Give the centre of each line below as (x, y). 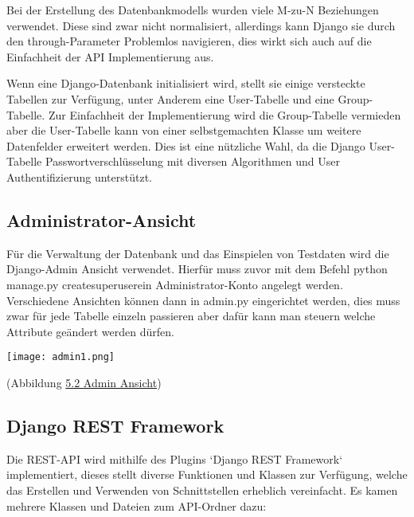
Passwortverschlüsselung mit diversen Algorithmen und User (192, 161)
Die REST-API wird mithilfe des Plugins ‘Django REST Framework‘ (175, 458)
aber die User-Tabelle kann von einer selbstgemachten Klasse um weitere (184, 130)
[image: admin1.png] (61, 357)
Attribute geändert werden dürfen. (90, 331)
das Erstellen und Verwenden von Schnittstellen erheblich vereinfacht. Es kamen (202, 490)
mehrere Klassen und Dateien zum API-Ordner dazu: (137, 505)
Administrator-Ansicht (102, 219)
